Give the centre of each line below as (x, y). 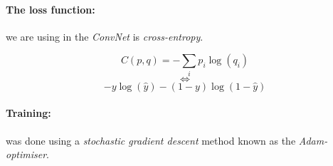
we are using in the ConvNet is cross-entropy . (105, 36)
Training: (28, 113)
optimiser (26, 154)
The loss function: (51, 9)
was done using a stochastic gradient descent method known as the (151, 140)
